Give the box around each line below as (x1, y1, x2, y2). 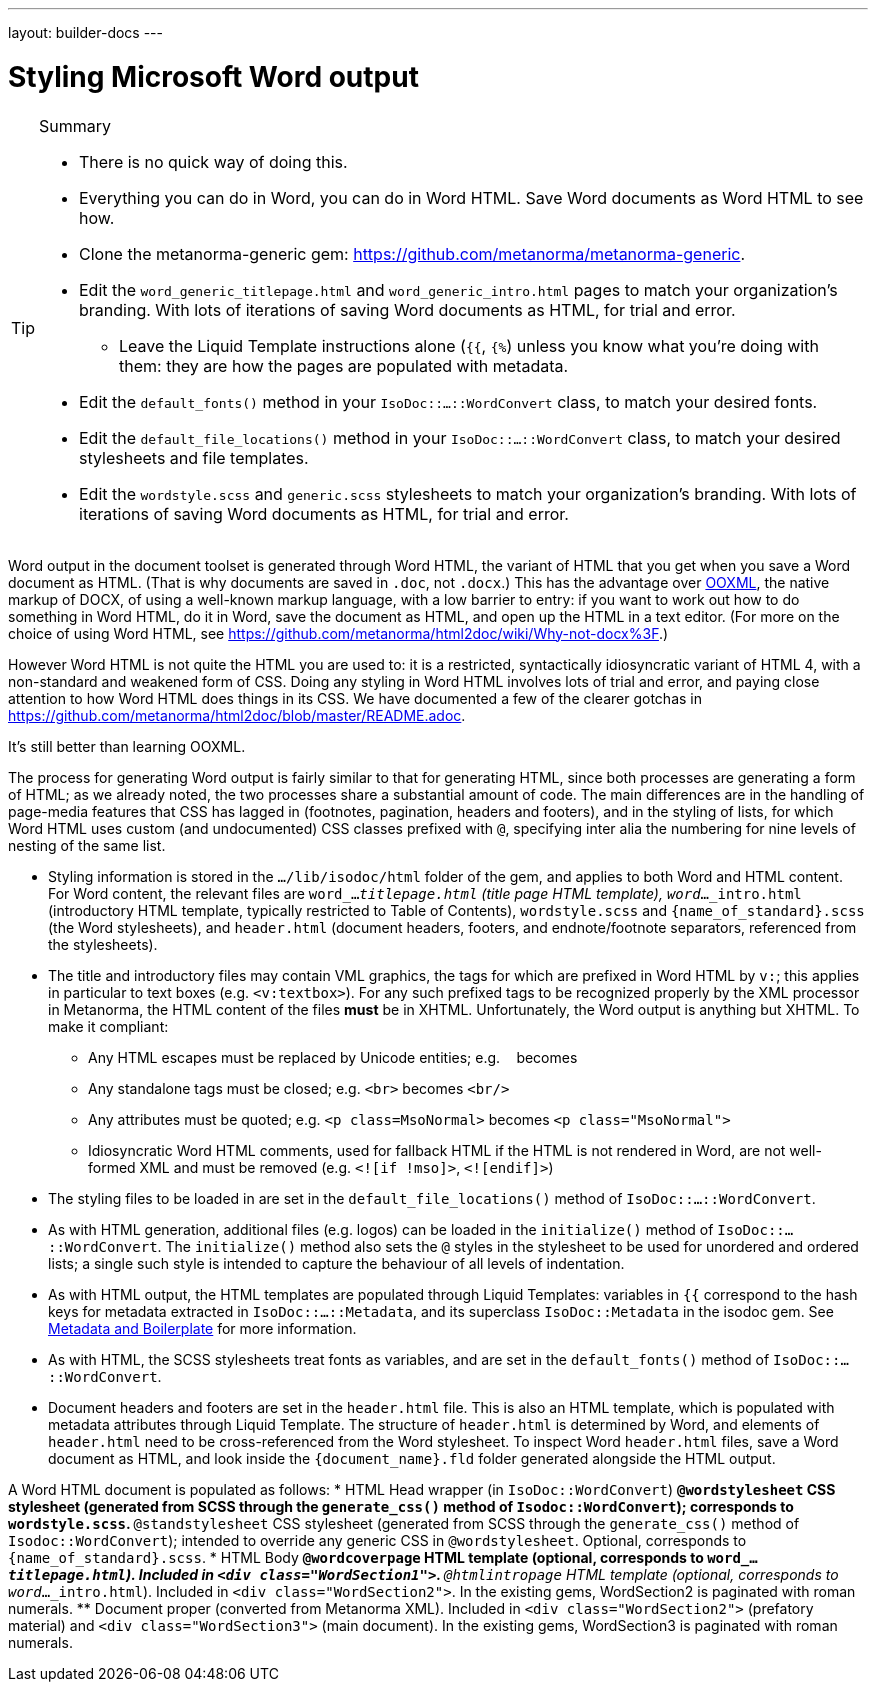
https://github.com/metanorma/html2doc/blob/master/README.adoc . (8, 706, 466, 724)
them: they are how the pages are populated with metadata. (119, 355, 569, 376)
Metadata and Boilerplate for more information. (48, 1319, 357, 1337)
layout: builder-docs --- (8, 24, 163, 41)
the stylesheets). (48, 935, 158, 953)
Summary (39, 115, 112, 136)
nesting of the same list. (8, 836, 166, 854)
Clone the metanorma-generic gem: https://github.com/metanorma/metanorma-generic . (79, 243, 746, 264)
